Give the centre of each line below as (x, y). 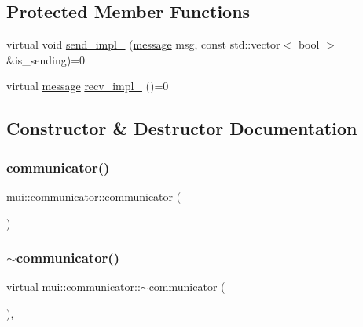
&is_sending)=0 (46, 59)
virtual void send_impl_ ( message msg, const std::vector (143, 44)
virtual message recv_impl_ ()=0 (88, 86)
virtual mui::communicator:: (73, 287)
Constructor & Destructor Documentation (182, 128)
